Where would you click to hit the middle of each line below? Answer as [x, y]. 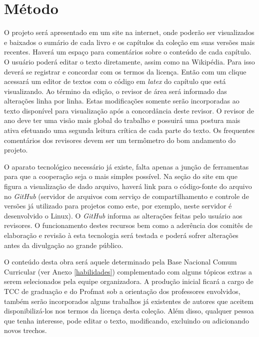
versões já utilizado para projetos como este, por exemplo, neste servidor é [118, 206]
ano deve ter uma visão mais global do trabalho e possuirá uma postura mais [122, 120]
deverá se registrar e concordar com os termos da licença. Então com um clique [125, 71]
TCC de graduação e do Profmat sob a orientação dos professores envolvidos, [122, 291]
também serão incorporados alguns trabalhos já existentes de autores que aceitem [129, 301]
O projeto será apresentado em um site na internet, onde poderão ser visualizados [129, 32]
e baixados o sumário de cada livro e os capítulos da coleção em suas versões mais [129, 42]
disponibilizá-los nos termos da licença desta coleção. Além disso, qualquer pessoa [129, 311]
